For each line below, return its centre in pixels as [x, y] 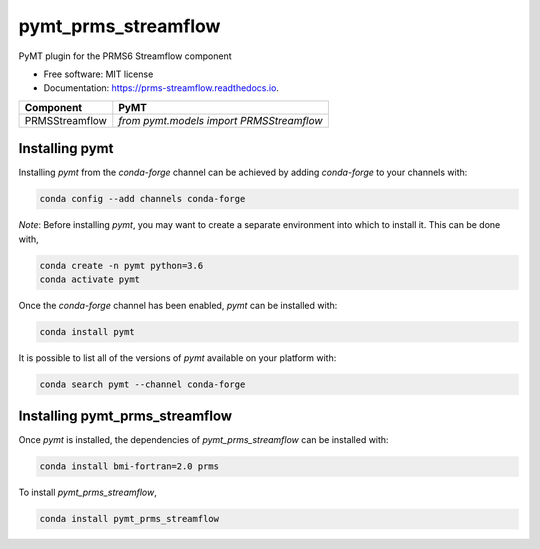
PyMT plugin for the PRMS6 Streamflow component [125, 56]
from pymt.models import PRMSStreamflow [221, 120]
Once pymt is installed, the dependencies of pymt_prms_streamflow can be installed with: [203, 440]
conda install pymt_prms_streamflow [129, 519]
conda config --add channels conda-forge [142, 199]
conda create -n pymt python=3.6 [121, 265]
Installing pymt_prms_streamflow [125, 416]
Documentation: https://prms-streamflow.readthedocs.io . [161, 88]
